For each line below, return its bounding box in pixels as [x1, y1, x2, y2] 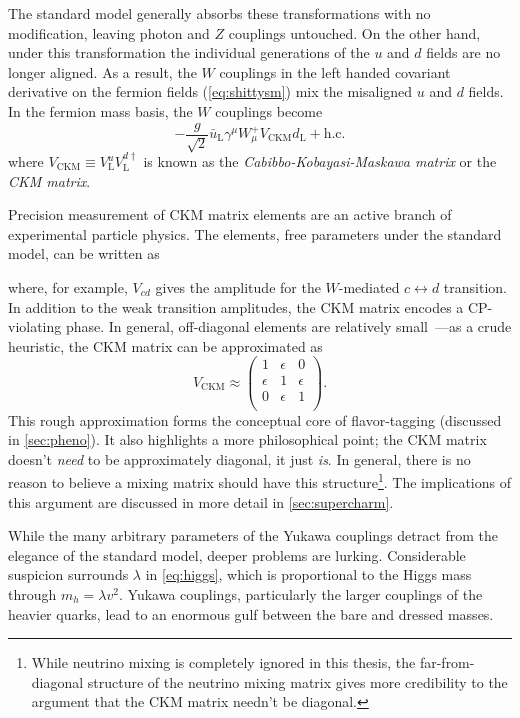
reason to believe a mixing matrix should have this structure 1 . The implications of [8, 469, 512, 492]
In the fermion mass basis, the [8, 100, 193, 121]
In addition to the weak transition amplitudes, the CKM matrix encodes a [8, 296, 464, 317]
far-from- [419, 652, 475, 673]
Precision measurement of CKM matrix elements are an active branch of [8, 204, 452, 225]
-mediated [338, 276, 400, 297]
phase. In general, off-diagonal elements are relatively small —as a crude [65, 316, 512, 337]
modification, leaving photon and [8, 22, 210, 43]
